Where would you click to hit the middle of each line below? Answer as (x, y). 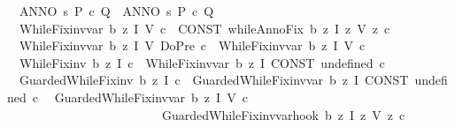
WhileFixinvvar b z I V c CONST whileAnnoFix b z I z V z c (204, 28)
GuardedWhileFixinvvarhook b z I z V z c (283, 114)
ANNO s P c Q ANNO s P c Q (116, 11)
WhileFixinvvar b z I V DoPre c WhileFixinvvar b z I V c (192, 45)
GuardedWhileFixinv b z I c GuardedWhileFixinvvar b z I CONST (214, 80)
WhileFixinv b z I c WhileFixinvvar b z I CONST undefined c (202, 62)
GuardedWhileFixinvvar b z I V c (151, 97)
